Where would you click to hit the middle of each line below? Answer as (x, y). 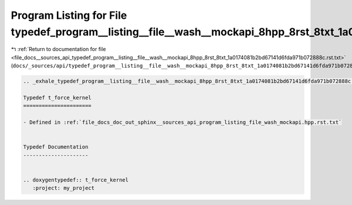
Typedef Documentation (56, 147)
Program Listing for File (69, 15)
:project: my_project (64, 188)
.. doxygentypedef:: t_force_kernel (76, 180)
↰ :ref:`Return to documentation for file (58, 49)
